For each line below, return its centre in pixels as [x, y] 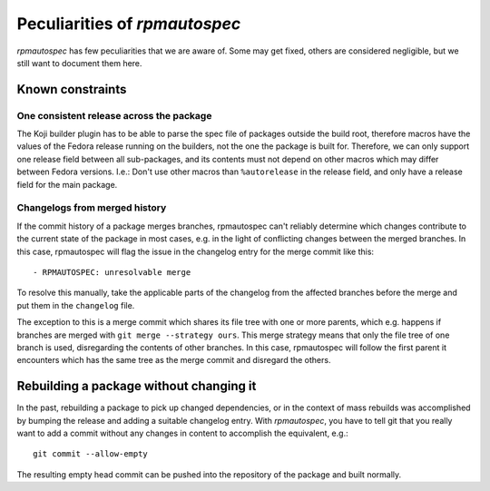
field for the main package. [67, 184]
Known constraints [72, 89]
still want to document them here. [79, 63]
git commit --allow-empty [91, 454]
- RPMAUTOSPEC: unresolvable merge [112, 272]
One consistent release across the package [114, 115]
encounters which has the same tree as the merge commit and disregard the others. [174, 360]
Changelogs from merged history [92, 208]
